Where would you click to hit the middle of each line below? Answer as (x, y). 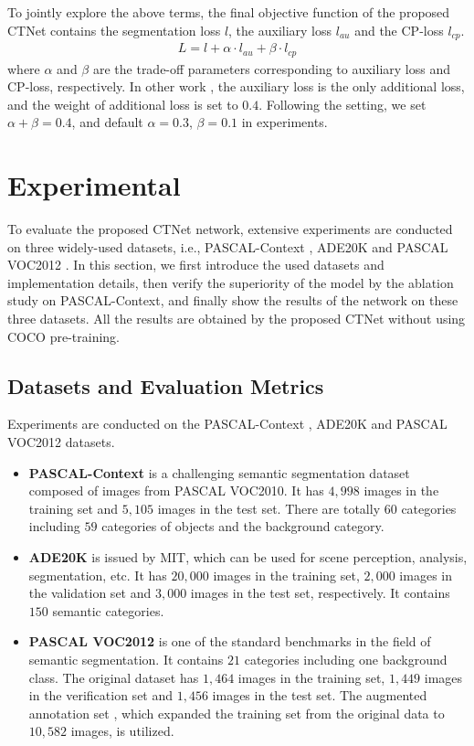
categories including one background (346, 659)
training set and (74, 508)
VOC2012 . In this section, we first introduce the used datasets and (196, 265)
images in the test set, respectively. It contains (320, 593)
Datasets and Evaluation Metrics (166, 385)
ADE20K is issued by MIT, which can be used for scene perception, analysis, (248, 556)
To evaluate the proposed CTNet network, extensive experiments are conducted (230, 229)
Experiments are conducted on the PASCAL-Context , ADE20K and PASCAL (227, 424)
